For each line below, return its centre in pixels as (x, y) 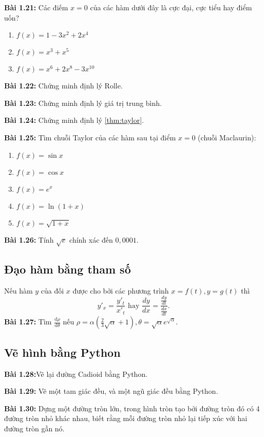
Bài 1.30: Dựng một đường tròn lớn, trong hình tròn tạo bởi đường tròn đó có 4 (132, 408)
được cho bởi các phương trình (121, 290)
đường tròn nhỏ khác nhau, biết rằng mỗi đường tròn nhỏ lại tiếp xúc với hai (126, 418)
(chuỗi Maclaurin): (227, 137)
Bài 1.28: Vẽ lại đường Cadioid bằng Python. (76, 374)
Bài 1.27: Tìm (28, 322)
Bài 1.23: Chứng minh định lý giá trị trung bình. (83, 103)
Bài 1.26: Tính (29, 239)
